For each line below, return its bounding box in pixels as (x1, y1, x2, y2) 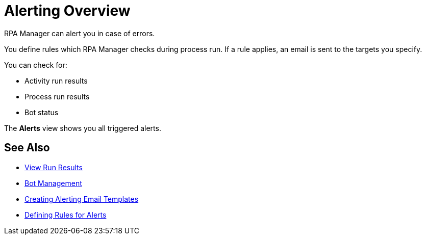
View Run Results (24, 163, 83, 172)
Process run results (24, 92, 90, 101)
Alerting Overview (4, 2, 131, 19)
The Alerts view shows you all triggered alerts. (4, 123, 161, 132)
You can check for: (4, 60, 67, 69)
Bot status (24, 108, 59, 117)
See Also (4, 141, 50, 154)
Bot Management (24, 178, 82, 188)
